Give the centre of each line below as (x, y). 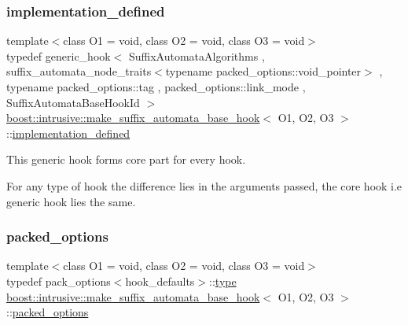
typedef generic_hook (59, 55)
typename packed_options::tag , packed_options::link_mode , (156, 87)
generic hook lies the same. (71, 201)
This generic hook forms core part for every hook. (126, 159)
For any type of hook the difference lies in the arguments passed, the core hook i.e (204, 185)
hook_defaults (160, 281)
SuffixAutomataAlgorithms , (197, 55)
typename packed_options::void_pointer (263, 71)
